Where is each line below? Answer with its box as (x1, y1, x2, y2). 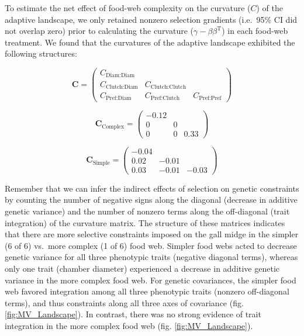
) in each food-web (222, 25, 288, 37)
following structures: (5, 47, 77, 60)
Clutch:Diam (105, 84, 138, 90)
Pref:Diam (105, 95, 132, 102)
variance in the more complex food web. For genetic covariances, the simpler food (5, 273, 296, 286)
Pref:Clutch (150, 95, 180, 102)
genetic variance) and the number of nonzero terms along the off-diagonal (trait (5, 205, 290, 217)
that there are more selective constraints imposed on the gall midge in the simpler (5, 228, 299, 240)
